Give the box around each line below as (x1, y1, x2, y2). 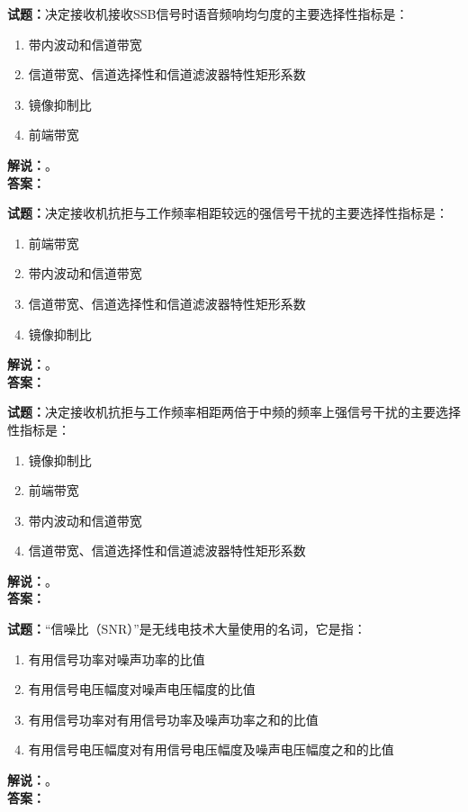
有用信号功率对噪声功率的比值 (28, 649, 205, 668)
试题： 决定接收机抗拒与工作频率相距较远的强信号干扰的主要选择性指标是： (7, 203, 448, 222)
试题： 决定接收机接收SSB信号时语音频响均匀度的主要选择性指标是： (7, 5, 409, 23)
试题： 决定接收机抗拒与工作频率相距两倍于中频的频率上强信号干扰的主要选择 (7, 402, 461, 421)
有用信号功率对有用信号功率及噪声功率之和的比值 (28, 709, 319, 728)
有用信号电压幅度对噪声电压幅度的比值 (28, 680, 256, 699)
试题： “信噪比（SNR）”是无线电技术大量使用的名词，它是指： (7, 619, 366, 638)
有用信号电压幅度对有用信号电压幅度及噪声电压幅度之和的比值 (28, 740, 394, 759)
